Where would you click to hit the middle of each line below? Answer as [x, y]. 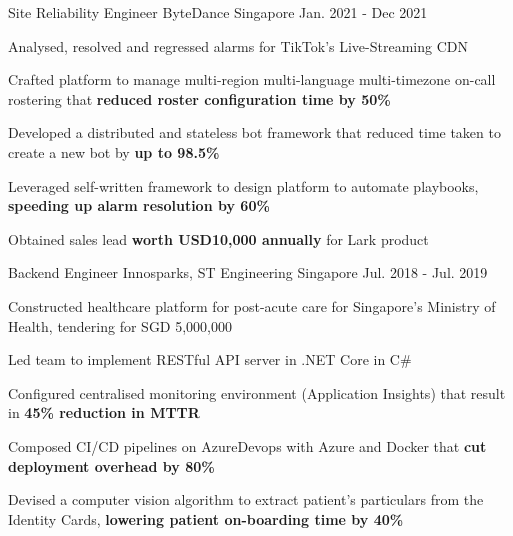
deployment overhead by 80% [111, 465]
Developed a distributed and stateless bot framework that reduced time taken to [254, 132]
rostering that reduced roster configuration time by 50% [199, 98]
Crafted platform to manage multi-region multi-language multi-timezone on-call [252, 79]
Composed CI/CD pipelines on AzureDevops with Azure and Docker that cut [247, 445]
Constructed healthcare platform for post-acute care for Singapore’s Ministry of [252, 305]
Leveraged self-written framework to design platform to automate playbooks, [243, 185]
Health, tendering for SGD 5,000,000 [120, 325]
